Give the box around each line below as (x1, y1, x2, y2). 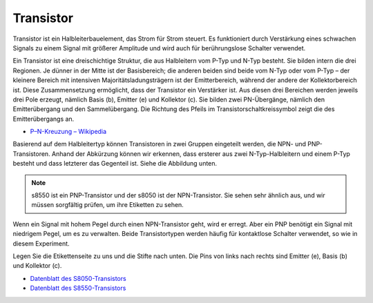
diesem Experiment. (12, 239, 70, 248)
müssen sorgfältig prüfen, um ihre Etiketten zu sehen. (31, 201, 184, 209)
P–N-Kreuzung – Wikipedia (30, 128, 107, 136)
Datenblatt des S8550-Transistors (30, 284, 126, 293)
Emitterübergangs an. (12, 115, 75, 123)
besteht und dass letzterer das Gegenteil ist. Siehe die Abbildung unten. (12, 159, 218, 168)
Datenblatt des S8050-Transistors (30, 274, 127, 282)
